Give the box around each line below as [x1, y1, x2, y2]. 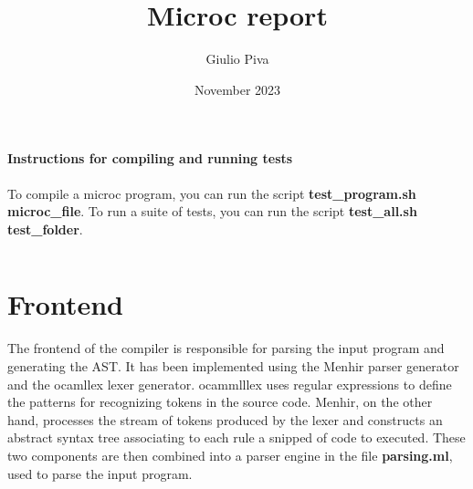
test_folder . [7, 219, 83, 238]
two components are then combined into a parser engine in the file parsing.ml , [7, 445, 453, 464]
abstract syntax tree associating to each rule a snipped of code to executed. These [7, 428, 466, 447]
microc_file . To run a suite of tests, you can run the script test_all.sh [7, 202, 417, 221]
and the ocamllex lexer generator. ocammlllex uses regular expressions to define [7, 374, 452, 393]
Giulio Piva [205, 49, 269, 68]
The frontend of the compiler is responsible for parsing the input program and [7, 338, 445, 358]
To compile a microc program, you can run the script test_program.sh [7, 183, 416, 203]
